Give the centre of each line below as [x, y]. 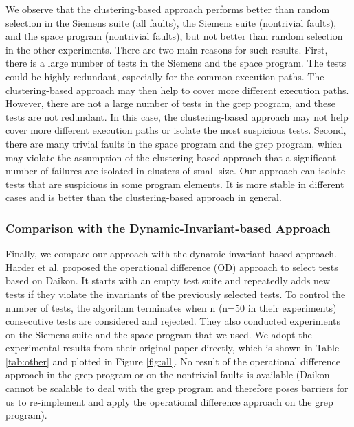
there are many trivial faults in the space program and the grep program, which [174, 143]
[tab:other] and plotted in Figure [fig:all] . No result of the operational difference [173, 361]
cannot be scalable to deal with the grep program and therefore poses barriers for [177, 388]
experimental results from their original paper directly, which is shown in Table [173, 348]
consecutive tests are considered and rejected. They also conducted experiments [173, 321]
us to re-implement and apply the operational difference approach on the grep [169, 401]
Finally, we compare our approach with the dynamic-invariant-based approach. [171, 254]
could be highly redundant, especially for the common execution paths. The [165, 76]
